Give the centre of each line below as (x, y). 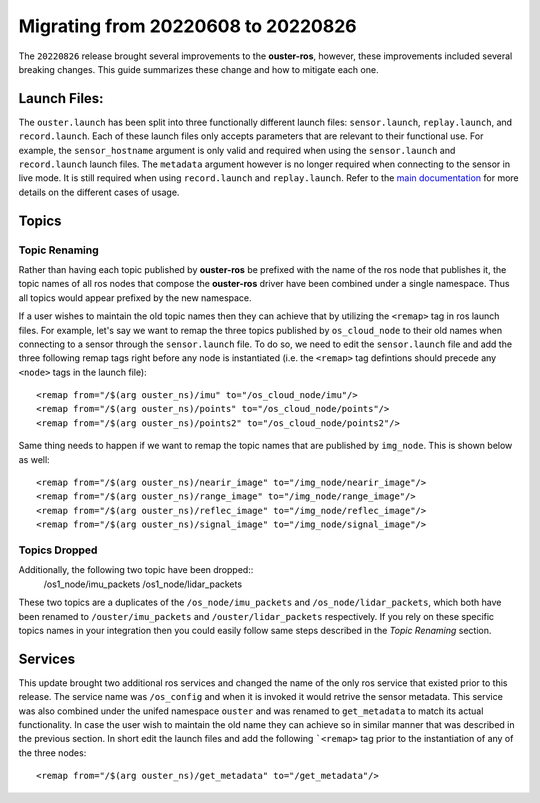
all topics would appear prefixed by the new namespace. (135, 297)
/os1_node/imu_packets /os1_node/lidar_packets (143, 584)
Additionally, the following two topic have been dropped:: (136, 570)
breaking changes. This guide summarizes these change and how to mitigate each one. (198, 69)
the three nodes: (52, 752)
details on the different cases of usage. (99, 192)
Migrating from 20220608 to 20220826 (187, 26)
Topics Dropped (58, 550)
